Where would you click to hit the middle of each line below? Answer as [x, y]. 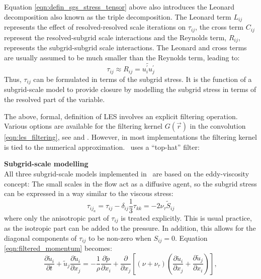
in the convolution [218, 126]
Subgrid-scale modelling [46, 164]
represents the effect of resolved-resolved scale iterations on [95, 27]
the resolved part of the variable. [55, 99]
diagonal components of [40, 238]
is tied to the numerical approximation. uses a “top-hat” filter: [102, 147]
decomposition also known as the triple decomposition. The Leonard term [118, 16]
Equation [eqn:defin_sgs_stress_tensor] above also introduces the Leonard [119, 7]
